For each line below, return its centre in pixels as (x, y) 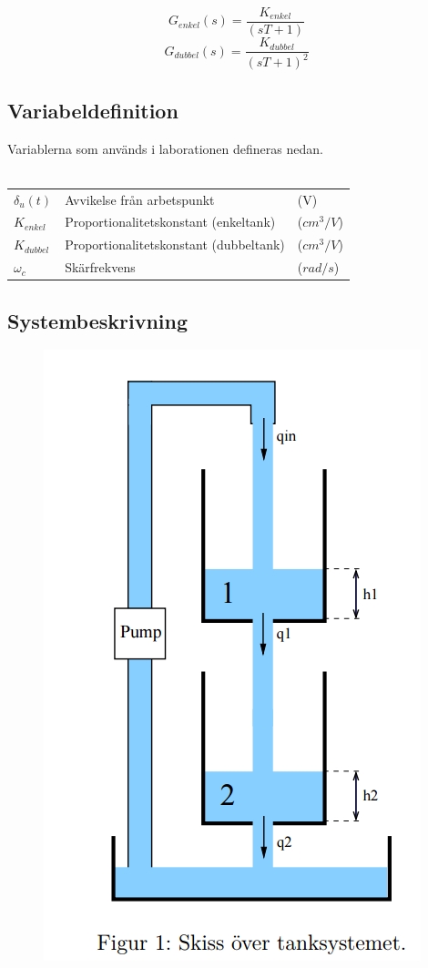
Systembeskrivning (98, 320)
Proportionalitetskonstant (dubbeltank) (175, 245)
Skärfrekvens (100, 267)
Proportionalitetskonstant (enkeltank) (170, 222)
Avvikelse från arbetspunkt (140, 199)
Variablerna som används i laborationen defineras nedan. (165, 148)
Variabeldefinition (93, 110)
